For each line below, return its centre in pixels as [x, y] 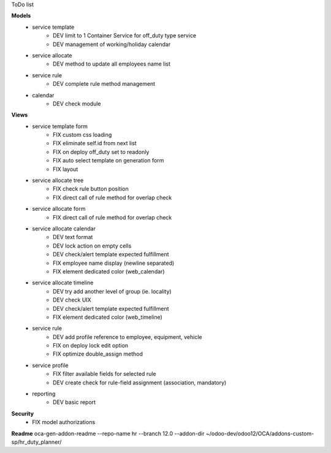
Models [21, 16]
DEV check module [77, 104]
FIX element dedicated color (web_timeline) [108, 317]
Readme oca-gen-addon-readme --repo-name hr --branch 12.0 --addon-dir [108, 433]
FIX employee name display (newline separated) [114, 263]
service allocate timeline [63, 283]
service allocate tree [58, 180]
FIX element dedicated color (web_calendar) [109, 271]
